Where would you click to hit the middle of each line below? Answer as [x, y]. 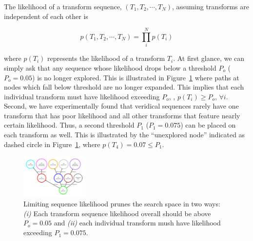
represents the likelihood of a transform [106, 58]
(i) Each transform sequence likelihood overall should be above [117, 213]
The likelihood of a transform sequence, [63, 6]
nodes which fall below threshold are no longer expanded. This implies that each [124, 87]
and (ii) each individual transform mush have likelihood [137, 223]
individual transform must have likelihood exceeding [82, 96]
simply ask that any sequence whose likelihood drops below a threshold [110, 67]
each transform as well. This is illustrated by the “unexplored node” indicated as [125, 135]
